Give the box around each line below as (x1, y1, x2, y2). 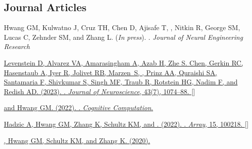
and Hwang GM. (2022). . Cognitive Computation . (4, 102, 153, 113)
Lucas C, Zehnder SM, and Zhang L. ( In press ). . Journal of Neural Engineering (4, 32, 243, 42)
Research (4, 41, 30, 51)
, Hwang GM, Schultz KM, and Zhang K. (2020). (4, 135, 151, 145)
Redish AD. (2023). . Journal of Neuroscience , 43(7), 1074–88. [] (4, 86, 195, 96)
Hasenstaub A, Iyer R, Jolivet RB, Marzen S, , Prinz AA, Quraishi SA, (4, 67, 218, 77)
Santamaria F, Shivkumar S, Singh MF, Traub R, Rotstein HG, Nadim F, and (4, 77, 238, 87)
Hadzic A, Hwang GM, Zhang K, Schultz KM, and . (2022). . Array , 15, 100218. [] (4, 118, 249, 129)
